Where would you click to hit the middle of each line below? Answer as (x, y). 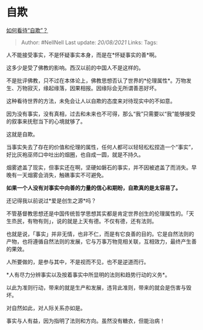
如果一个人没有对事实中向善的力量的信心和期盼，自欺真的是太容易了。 (94, 187)
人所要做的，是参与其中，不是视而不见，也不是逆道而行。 (78, 262)
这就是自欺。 (22, 134)
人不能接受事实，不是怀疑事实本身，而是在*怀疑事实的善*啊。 (83, 54)
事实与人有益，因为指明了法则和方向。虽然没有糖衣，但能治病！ (85, 320)
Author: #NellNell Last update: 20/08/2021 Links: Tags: (89, 42)
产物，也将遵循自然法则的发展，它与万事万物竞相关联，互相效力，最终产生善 (101, 241)
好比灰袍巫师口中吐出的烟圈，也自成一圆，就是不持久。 (75, 154)
